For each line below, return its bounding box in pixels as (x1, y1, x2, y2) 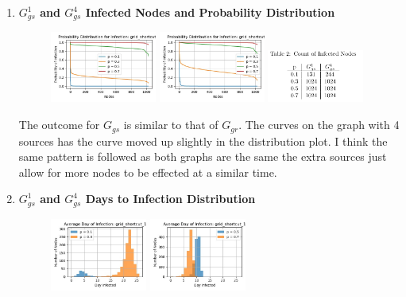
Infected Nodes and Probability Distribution (85, 4, 335, 20)
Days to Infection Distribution (85, 190, 256, 207)
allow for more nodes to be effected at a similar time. (18, 163, 277, 180)
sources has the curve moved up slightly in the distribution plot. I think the (18, 132, 388, 149)
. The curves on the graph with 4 (238, 116, 400, 133)
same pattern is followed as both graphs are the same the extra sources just (18, 148, 387, 165)
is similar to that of (123, 116, 218, 133)
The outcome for (18, 116, 100, 133)
